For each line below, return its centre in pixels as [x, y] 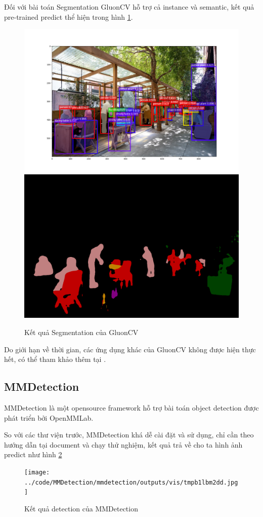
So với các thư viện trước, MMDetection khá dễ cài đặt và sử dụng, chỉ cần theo [129, 435]
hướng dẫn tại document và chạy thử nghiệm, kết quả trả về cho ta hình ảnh [123, 444]
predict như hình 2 [33, 454]
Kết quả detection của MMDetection [81, 508]
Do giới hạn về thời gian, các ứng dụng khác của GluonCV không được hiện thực [130, 349]
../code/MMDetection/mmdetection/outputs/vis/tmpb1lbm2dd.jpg [131, 482]
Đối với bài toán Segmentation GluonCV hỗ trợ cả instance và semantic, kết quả [129, 7]
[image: [37, 472]
